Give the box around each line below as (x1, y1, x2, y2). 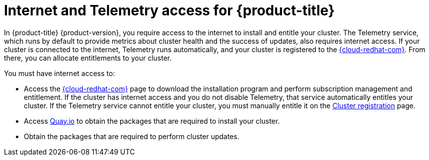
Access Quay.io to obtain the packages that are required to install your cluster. (24, 116, 280, 125)
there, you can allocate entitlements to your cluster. (4, 53, 172, 62)
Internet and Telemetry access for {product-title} (4, 2, 335, 19)
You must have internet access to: (4, 69, 115, 78)
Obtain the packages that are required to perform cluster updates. (24, 132, 239, 141)
